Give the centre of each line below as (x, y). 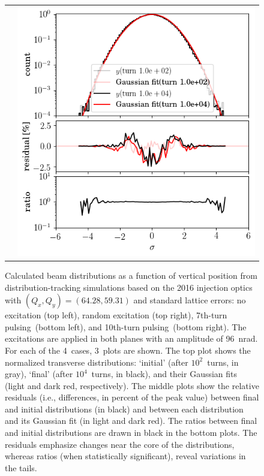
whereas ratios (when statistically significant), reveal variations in (125, 456)
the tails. (21, 467)
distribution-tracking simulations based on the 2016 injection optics (129, 287)
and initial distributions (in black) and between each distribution (124, 409)
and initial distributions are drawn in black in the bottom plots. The (131, 433)
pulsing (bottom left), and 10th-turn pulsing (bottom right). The (126, 326)
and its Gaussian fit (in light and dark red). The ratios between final (131, 421)
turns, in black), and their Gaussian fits (164, 374)
